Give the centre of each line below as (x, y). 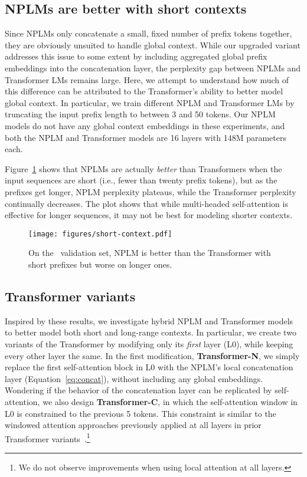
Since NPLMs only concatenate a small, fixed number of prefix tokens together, (148, 33)
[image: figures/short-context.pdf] (100, 234)
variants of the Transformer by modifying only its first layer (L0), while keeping (149, 343)
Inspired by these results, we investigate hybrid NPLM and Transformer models (149, 320)
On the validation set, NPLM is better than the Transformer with (150, 253)
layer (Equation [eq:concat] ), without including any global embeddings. (134, 378)
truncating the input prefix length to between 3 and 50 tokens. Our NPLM (140, 114)
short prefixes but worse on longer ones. (100, 264)
